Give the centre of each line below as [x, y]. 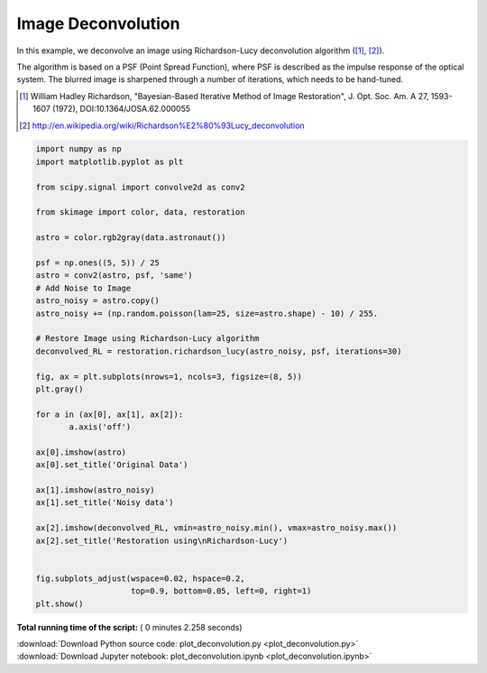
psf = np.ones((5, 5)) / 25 [97, 263]
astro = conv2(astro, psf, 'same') [114, 276]
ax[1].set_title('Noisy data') [105, 502]
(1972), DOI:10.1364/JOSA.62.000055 [122, 109]
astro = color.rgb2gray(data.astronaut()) [131, 238]
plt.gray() [60, 389]
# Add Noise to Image [83, 288]
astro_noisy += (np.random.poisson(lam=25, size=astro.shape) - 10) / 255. [207, 313]
